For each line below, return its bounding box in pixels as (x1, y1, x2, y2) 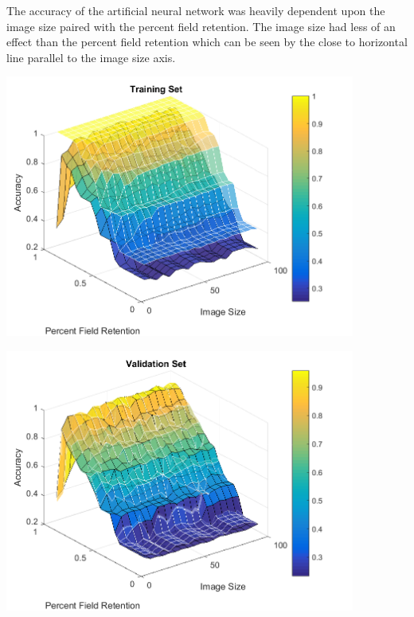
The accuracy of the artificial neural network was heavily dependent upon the (6, 2, 385, 18)
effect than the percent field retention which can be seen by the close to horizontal (6, 33, 408, 50)
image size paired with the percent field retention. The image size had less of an (6, 18, 396, 34)
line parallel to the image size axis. (6, 49, 176, 65)
